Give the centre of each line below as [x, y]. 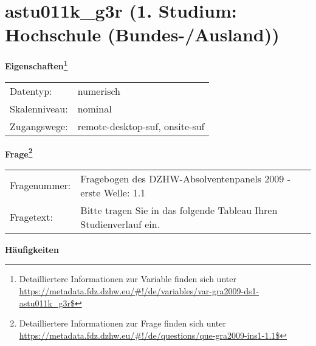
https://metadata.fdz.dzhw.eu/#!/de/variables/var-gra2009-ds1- [139, 291]
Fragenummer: [40, 185]
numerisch [99, 91]
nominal [94, 108]
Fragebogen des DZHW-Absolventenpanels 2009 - [185, 178]
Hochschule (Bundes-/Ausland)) [142, 34]
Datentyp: [31, 91]
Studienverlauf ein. [120, 224]
